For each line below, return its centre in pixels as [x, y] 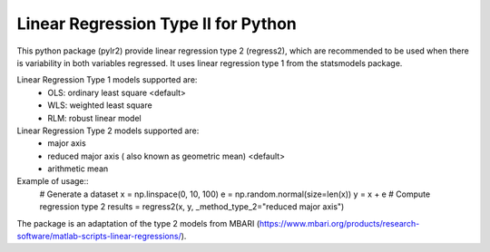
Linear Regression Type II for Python [157, 24]
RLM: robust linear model [94, 118]
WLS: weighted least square [100, 105]
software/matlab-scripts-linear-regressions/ [99, 237]
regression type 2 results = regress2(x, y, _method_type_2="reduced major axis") [192, 207]
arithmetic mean [78, 169]
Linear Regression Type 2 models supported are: [108, 131]
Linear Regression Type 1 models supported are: [107, 80]
